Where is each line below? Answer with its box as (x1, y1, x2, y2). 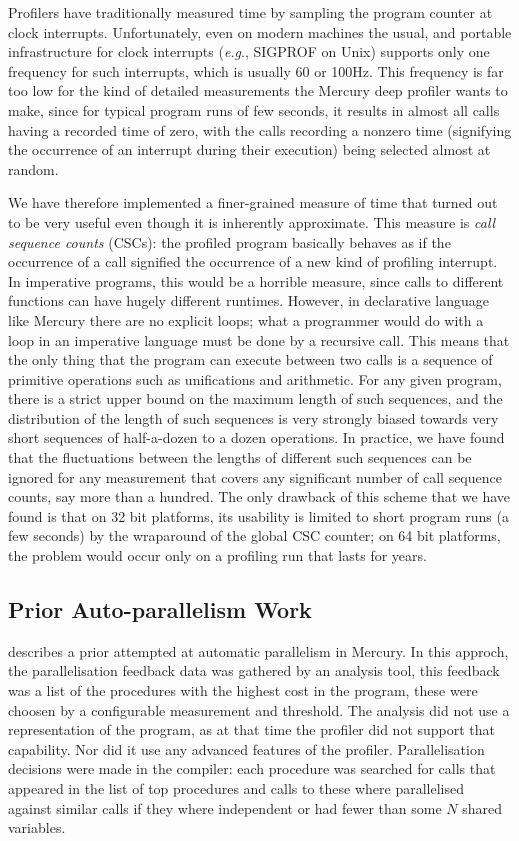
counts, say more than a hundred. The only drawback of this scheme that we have (8, 486, 511, 507)
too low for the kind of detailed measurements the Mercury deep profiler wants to (8, 80, 508, 101)
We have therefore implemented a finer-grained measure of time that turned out (8, 192, 498, 213)
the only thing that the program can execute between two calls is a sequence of (8, 349, 493, 370)
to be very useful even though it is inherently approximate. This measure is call (8, 211, 496, 232)
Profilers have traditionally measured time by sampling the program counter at (8, 2, 493, 22)
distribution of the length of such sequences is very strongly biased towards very (8, 407, 499, 428)
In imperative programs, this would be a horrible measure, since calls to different (8, 270, 504, 291)
